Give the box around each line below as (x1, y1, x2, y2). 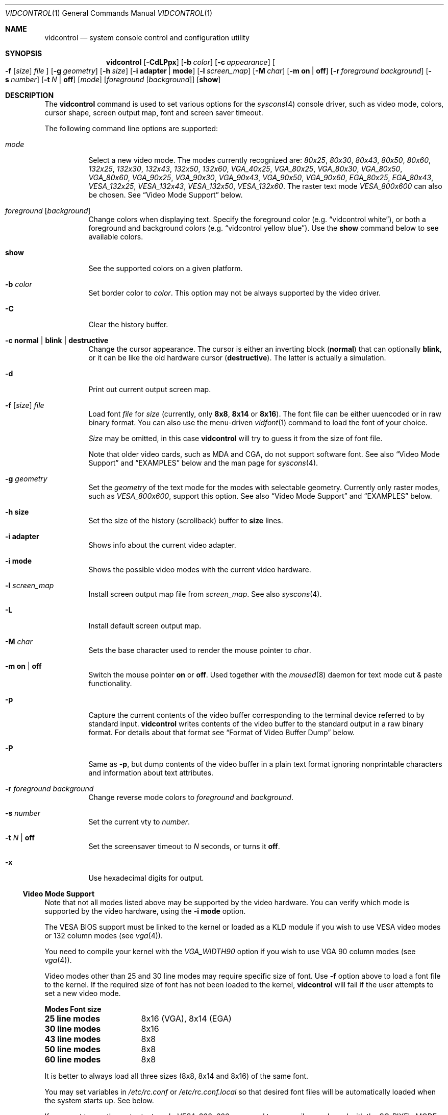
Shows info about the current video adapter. (88, 541, 236, 549)
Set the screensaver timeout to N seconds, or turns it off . (88, 842, 280, 851)
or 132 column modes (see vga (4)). (44, 931, 163, 940)
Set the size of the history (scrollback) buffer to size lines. (88, 516, 283, 525)
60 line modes (44, 1054, 101, 1064)
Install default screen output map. (88, 621, 202, 630)
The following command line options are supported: (44, 124, 218, 133)
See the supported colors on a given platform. (88, 264, 243, 273)
